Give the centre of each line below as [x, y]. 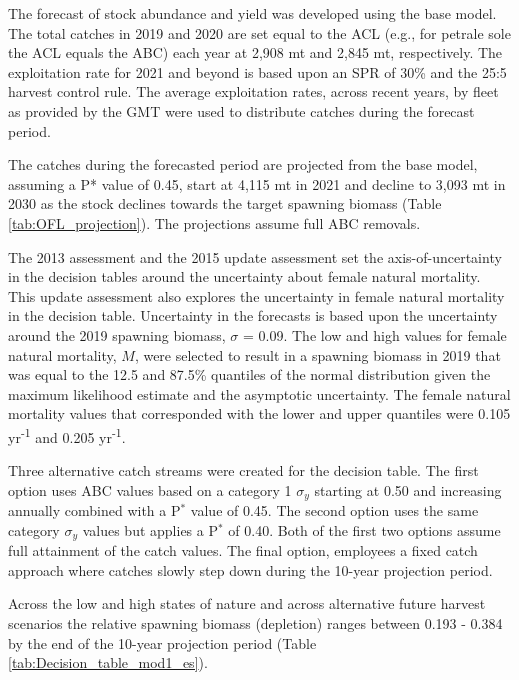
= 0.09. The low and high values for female [375, 334]
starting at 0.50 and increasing [408, 489]
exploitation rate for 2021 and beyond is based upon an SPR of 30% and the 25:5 [257, 71]
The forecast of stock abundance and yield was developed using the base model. [252, 13]
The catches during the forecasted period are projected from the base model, [243, 164]
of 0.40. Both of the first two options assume [364, 529]
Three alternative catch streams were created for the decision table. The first [243, 470]
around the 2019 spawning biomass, [117, 334]
